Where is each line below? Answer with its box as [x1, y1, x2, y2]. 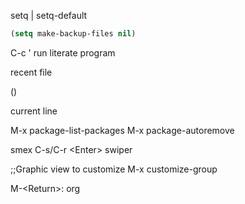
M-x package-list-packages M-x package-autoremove [10, 124, 235, 136]
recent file [10, 66, 53, 78]
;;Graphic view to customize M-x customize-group [10, 163, 218, 175]
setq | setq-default [10, 10, 88, 21]
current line [10, 105, 58, 117]
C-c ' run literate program [10, 46, 116, 59]
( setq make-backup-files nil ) [10, 29, 137, 39]
